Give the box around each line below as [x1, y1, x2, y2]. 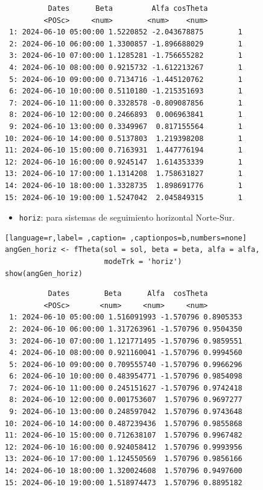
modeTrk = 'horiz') [104, 257, 182, 266]
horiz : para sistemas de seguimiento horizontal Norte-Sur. [19, 211, 235, 224]
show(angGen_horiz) [5, 269, 83, 278]
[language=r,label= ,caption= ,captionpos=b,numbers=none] [5, 233, 247, 242]
